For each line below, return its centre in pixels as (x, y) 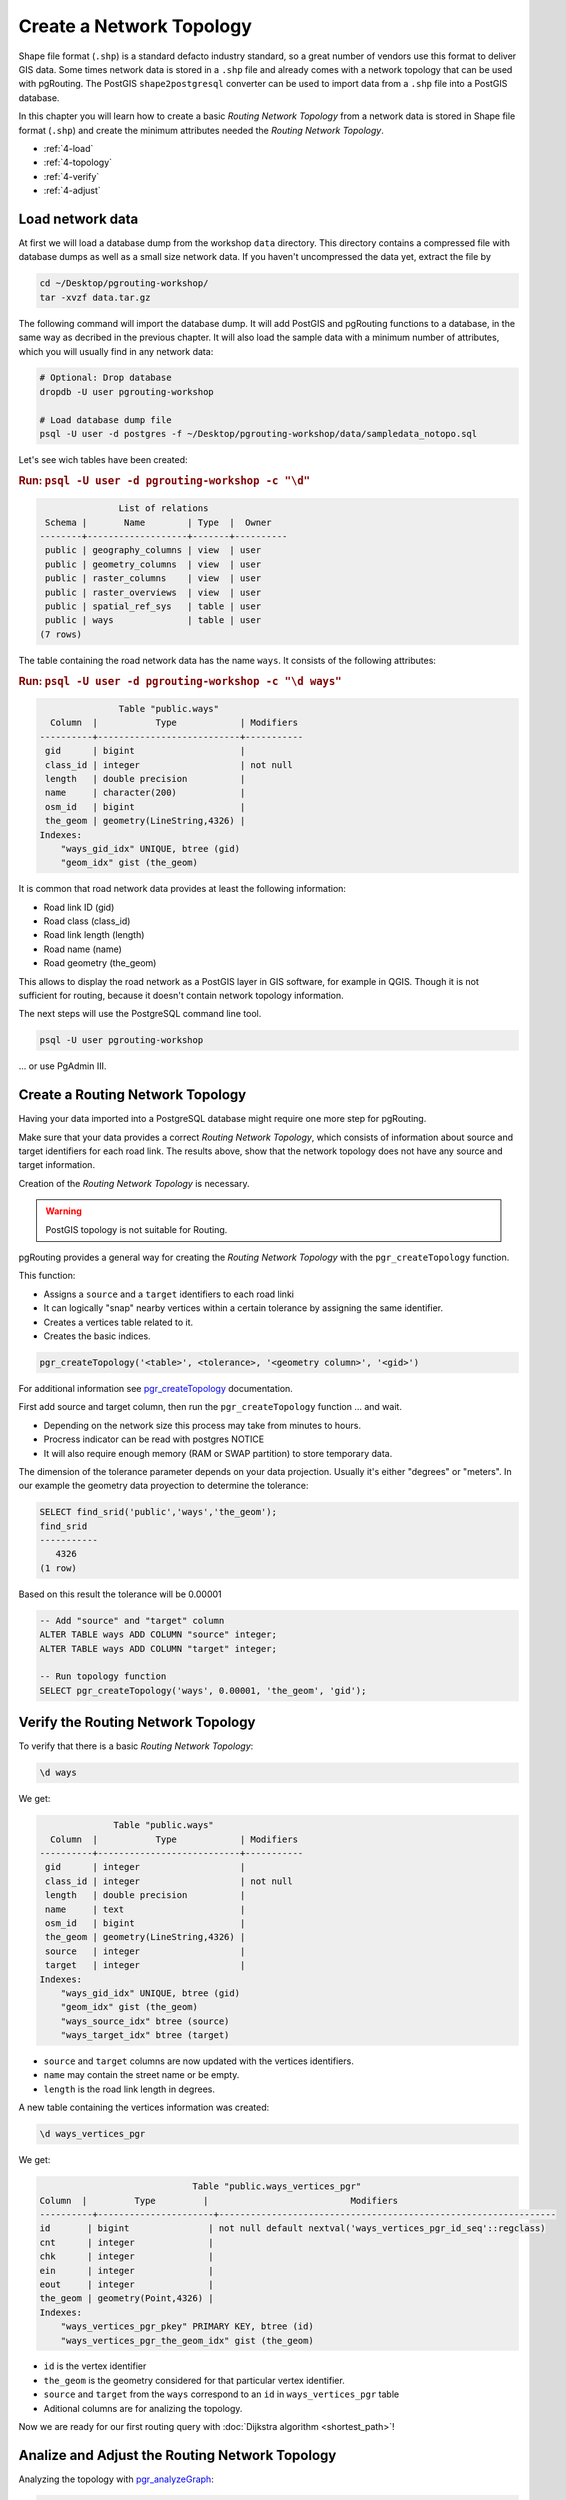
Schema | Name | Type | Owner (158, 522)
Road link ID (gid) (79, 907)
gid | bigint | (145, 751)
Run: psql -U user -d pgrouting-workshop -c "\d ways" (180, 681)
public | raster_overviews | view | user (153, 592)
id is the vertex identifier (95, 2366)
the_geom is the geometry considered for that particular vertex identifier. (194, 2380)
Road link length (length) (94, 935)
